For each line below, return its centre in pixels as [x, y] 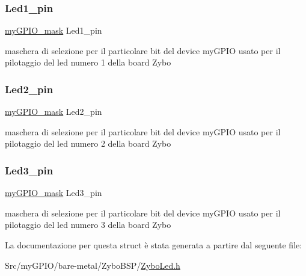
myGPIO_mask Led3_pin [54, 193]
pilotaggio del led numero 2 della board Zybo [88, 143]
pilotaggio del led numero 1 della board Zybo [88, 62]
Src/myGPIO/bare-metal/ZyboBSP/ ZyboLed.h [93, 265]
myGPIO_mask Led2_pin [54, 112]
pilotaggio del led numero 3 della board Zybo [88, 225]
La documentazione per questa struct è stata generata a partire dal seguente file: [154, 245]
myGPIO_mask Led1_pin [54, 30]
